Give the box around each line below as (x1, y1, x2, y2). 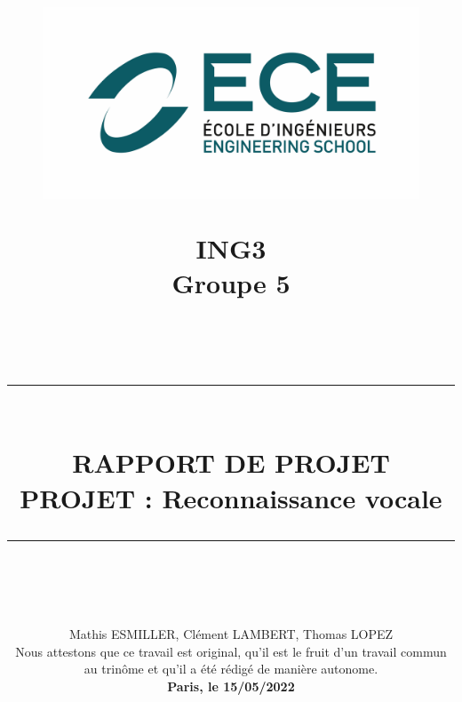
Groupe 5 (171, 264, 291, 300)
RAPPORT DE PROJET (72, 444, 390, 481)
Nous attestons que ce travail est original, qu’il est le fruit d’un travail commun (15, 642, 447, 660)
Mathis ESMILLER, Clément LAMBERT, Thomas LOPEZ (68, 625, 394, 642)
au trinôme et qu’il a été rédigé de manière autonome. (84, 659, 378, 678)
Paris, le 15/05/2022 (167, 676, 295, 695)
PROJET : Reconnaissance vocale (20, 479, 442, 515)
